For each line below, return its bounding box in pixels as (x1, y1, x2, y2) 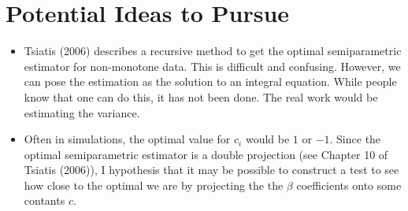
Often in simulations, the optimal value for (24, 131, 231, 147)
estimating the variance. (24, 104, 140, 120)
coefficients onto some (296, 176, 402, 193)
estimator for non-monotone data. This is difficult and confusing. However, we (24, 57, 401, 74)
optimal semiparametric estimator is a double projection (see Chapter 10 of (24, 146, 388, 162)
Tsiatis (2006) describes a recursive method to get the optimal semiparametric (24, 43, 402, 59)
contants (24, 192, 65, 209)
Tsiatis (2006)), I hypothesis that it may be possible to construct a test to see (24, 161, 399, 178)
